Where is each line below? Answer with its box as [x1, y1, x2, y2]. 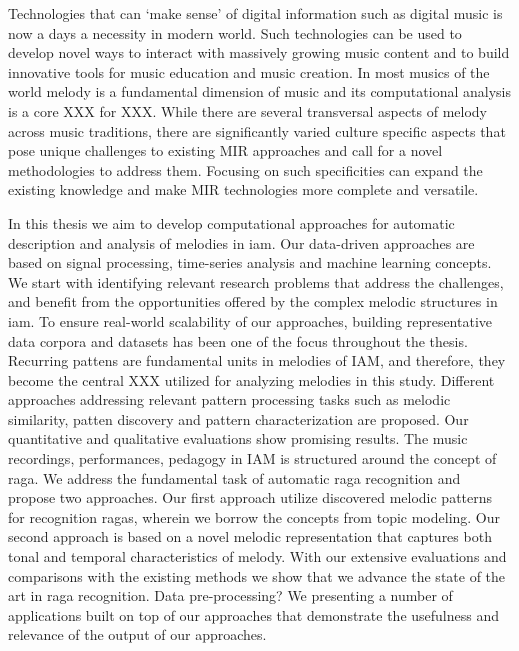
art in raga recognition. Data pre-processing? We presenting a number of [8, 585, 453, 606]
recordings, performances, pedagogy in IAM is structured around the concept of [8, 448, 497, 469]
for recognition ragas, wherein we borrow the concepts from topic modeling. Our [8, 506, 501, 527]
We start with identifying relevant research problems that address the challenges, [8, 271, 504, 292]
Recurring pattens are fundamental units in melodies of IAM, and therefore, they [8, 350, 506, 371]
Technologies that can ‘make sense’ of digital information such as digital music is [8, 3, 503, 23]
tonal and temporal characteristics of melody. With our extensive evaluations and [8, 546, 507, 567]
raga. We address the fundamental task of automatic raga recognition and [8, 467, 461, 488]
